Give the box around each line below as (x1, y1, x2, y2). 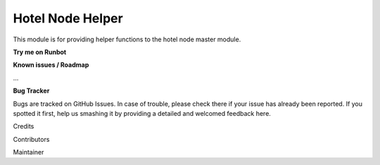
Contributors (13, 135, 50, 143)
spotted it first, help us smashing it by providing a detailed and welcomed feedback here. (13, 109, 271, 117)
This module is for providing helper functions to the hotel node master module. (13, 35, 241, 44)
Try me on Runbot (13, 48, 67, 56)
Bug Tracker (13, 86, 50, 95)
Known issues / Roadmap (13, 60, 89, 70)
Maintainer (13, 148, 44, 157)
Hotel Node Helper (13, 11, 123, 26)
